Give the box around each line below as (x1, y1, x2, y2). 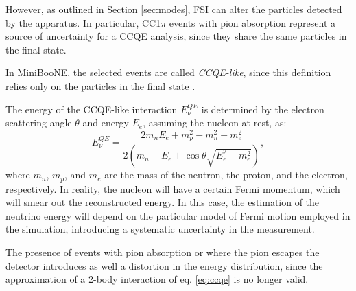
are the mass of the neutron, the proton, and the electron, (104, 167, 348, 182)
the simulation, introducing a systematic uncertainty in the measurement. (5, 222, 315, 236)
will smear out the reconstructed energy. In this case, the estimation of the (5, 195, 320, 209)
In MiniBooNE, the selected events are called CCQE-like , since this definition (5, 65, 331, 80)
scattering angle (5, 115, 72, 130)
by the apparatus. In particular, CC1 (5, 15, 161, 30)
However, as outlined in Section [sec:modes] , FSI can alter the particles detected (5, 2, 342, 16)
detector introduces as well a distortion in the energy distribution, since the (5, 258, 323, 272)
